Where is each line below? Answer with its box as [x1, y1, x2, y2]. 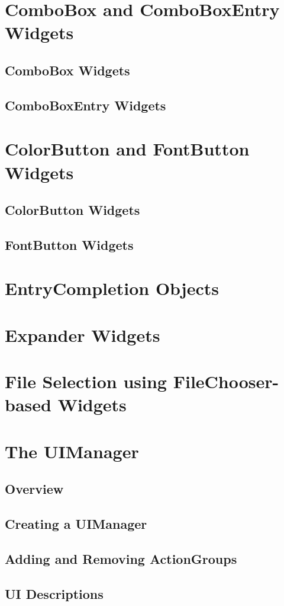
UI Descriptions [5, 584, 104, 602]
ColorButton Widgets [5, 201, 140, 219]
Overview [5, 480, 64, 498]
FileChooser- [173, 369, 279, 394]
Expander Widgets [5, 322, 160, 347]
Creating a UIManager [5, 515, 147, 533]
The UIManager [5, 439, 139, 463]
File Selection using [5, 369, 167, 394]
